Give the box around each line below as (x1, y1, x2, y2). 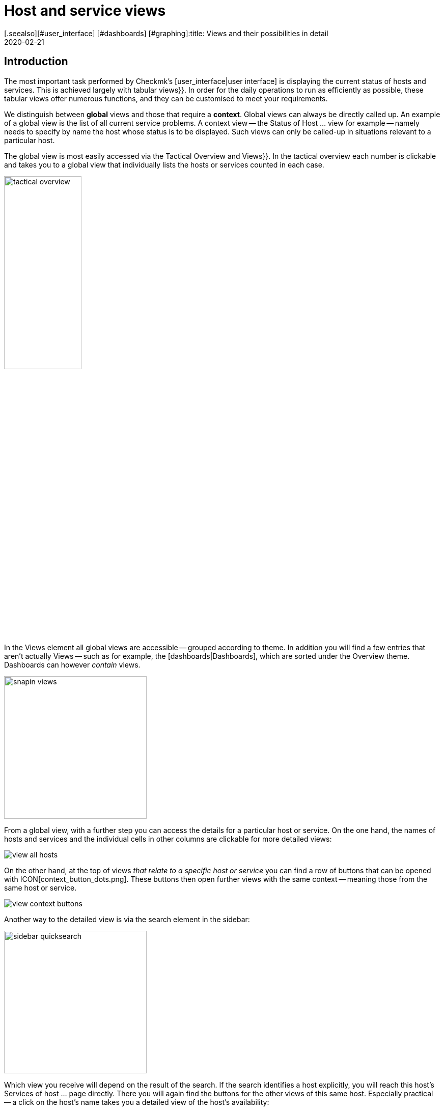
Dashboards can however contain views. (4, 660, 141, 670)
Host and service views (4, 2, 166, 19)
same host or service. (4, 883, 77, 893)
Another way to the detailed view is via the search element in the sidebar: (4, 915, 250, 924)
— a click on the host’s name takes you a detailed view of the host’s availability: (4, 1098, 269, 1107)
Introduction (4, 55, 68, 68)
